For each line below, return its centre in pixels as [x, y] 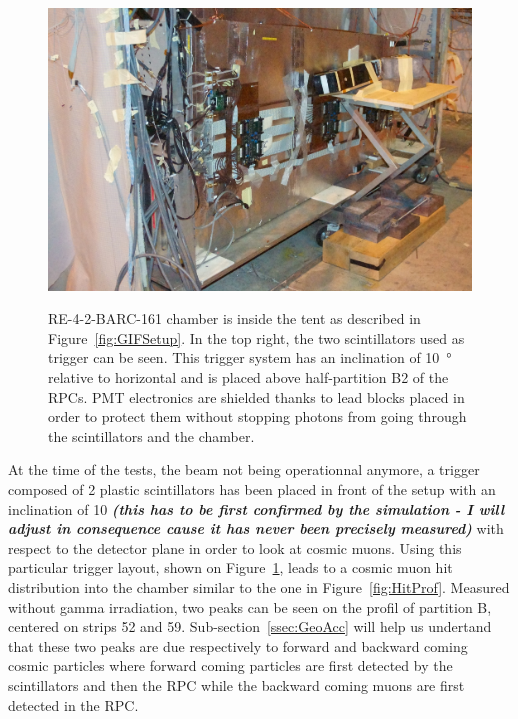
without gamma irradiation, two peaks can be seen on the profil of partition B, [250, 606]
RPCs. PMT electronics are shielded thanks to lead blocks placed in [256, 396]
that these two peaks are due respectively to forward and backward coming [238, 645]
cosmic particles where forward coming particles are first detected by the [230, 665]
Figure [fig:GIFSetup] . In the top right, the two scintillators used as [256, 337]
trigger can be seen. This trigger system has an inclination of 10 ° [250, 357]
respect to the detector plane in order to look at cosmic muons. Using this [235, 547]
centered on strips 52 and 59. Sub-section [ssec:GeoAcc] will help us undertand [250, 626]
